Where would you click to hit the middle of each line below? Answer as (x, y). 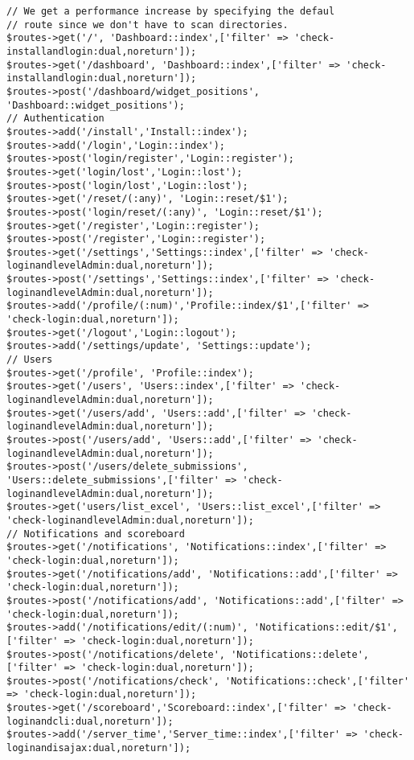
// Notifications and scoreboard (96, 534)
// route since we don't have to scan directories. (148, 25)
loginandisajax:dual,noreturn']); (99, 748)
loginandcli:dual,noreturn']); (90, 721)
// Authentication (55, 119)
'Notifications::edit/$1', (326, 628)
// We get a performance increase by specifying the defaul (171, 11)
